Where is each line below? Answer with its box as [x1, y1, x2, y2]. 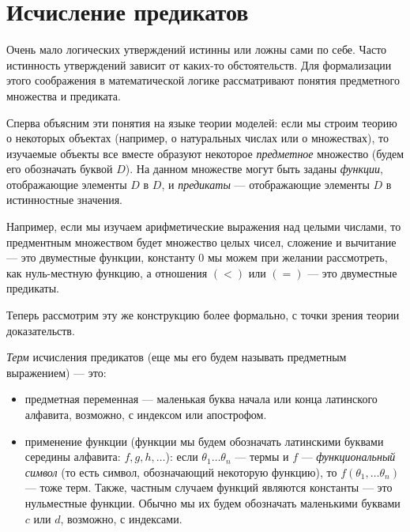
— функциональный [301, 448, 396, 465]
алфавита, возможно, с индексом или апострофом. [24, 406, 267, 422]
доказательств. [6, 322, 75, 338]
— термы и [235, 448, 289, 465]
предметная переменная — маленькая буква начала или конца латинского [24, 391, 378, 407]
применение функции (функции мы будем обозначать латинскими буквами [24, 432, 384, 449]
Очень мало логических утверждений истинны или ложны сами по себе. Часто [6, 41, 387, 58]
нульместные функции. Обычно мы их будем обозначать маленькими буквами [24, 494, 401, 511]
